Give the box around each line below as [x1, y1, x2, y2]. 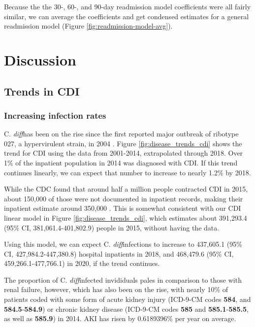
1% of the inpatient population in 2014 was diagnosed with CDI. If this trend [4, 157, 238, 167]
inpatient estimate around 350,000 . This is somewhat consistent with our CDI [4, 203, 241, 213]
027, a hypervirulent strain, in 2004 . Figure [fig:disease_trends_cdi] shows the [4, 138, 242, 148]
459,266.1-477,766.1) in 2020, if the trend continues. [4, 258, 160, 268]
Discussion [4, 49, 76, 69]
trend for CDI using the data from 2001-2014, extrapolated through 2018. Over [4, 148, 243, 158]
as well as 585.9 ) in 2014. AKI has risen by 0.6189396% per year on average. [4, 313, 236, 324]
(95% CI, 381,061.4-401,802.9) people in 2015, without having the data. [4, 222, 220, 232]
